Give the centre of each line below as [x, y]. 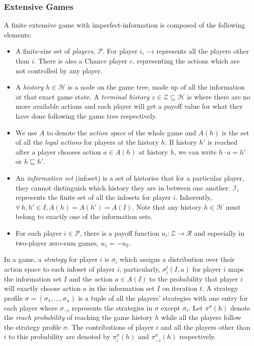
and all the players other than [205, 327]
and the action [91, 278]
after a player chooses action [58, 151]
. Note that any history [167, 206]
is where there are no [219, 96]
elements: [18, 34]
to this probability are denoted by [59, 336]
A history [29, 87]
